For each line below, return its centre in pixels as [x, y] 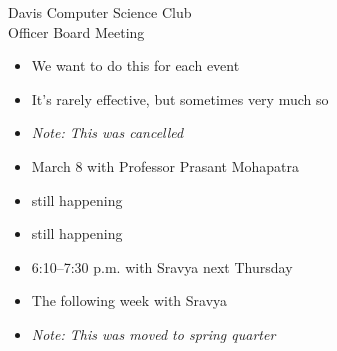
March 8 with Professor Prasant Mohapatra [165, 165]
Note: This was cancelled [107, 132]
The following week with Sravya [129, 300]
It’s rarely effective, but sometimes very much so [180, 98]
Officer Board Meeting [76, 31]
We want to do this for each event [135, 65]
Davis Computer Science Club [100, 12]
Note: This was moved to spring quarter [153, 333]
